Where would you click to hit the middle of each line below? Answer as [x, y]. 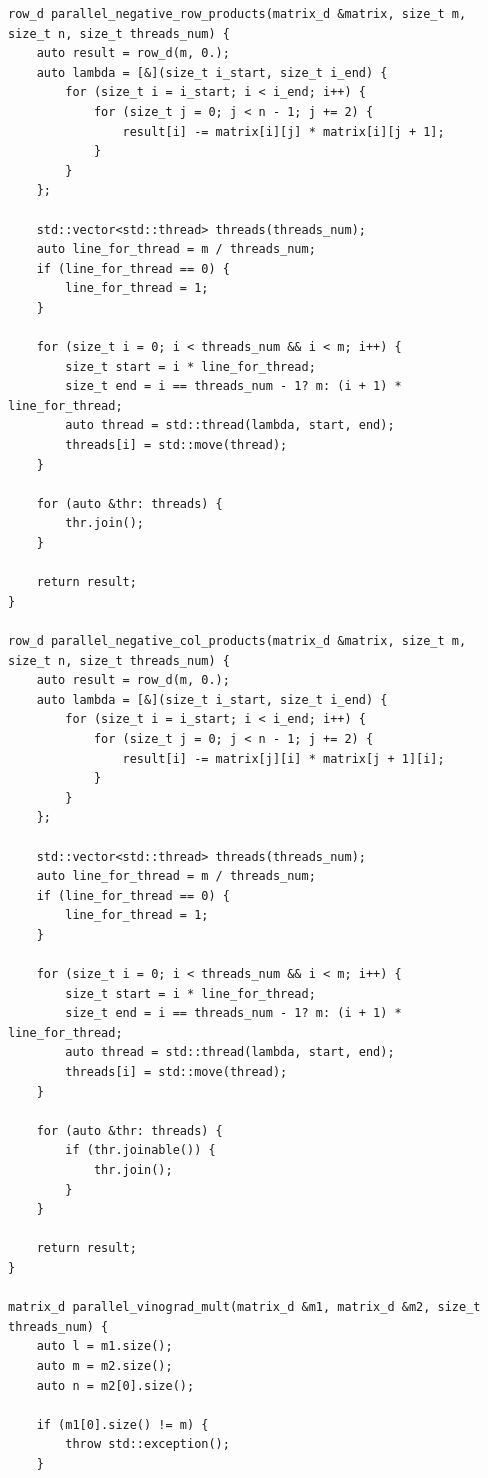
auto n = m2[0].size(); [115, 1385]
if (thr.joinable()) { [140, 1150]
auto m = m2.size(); [104, 1365]
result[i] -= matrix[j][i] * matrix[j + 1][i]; [283, 758]
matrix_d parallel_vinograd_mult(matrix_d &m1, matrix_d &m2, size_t [244, 1307]
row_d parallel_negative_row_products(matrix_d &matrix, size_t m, [237, 14]
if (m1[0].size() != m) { [122, 1424]
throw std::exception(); [147, 1444]
